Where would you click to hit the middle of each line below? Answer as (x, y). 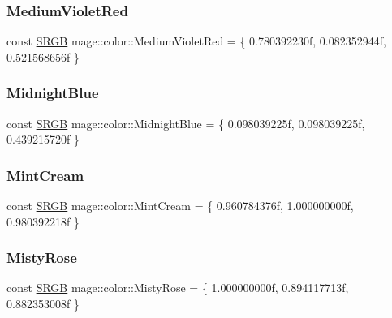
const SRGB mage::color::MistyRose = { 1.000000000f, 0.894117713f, (178, 288)
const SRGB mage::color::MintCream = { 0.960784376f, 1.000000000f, (180, 206)
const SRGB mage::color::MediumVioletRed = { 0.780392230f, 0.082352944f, (196, 41)
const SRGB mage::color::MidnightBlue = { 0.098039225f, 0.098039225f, (186, 123)
